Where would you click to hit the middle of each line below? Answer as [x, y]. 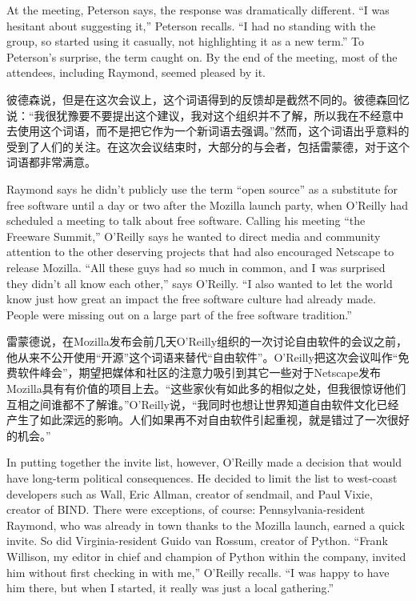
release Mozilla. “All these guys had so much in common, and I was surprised [196, 267]
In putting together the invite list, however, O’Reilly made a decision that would [204, 462]
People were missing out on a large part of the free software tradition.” [179, 314]
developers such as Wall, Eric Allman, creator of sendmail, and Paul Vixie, [190, 493]
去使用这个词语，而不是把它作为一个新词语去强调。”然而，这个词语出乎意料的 [208, 131]
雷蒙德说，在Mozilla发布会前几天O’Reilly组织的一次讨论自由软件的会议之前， [207, 341]
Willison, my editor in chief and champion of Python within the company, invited [206, 556]
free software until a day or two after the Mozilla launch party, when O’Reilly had [208, 204]
